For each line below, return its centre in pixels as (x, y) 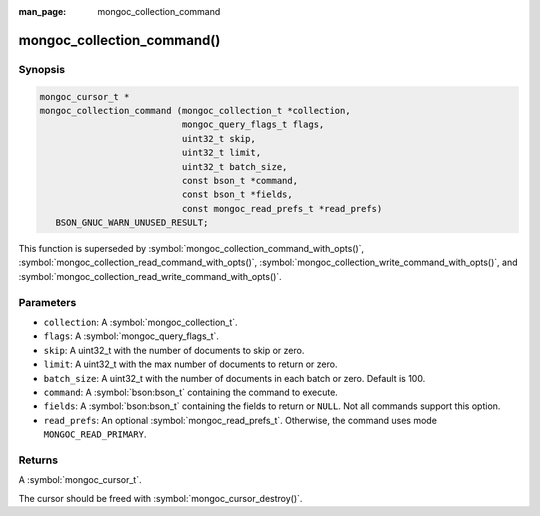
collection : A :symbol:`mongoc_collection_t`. (141, 322)
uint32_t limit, (221, 153)
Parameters (47, 302)
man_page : (42, 11)
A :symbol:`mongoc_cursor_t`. (80, 480)
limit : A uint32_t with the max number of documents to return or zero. (190, 364)
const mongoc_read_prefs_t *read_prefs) (282, 208)
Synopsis (41, 69)
